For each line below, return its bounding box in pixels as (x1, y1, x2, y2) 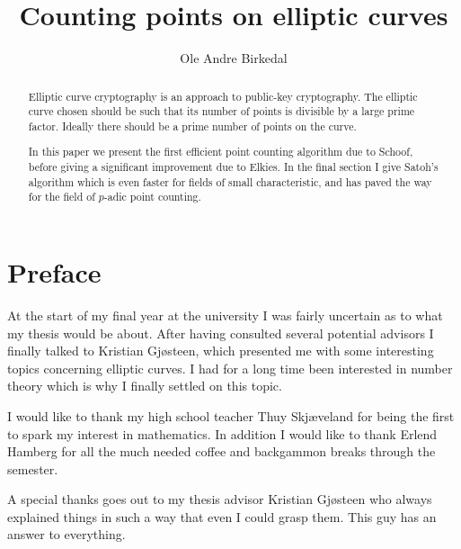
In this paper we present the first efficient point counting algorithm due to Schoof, (28, 144, 413, 159)
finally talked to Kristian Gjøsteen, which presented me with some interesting (7, 341, 434, 360)
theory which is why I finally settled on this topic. (7, 376, 282, 395)
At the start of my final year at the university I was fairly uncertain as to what (7, 305, 443, 324)
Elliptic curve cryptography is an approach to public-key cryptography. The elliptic (28, 88, 418, 103)
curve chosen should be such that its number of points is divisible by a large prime (28, 103, 415, 119)
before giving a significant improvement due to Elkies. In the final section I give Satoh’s (28, 159, 439, 175)
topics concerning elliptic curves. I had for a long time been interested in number (7, 358, 453, 377)
